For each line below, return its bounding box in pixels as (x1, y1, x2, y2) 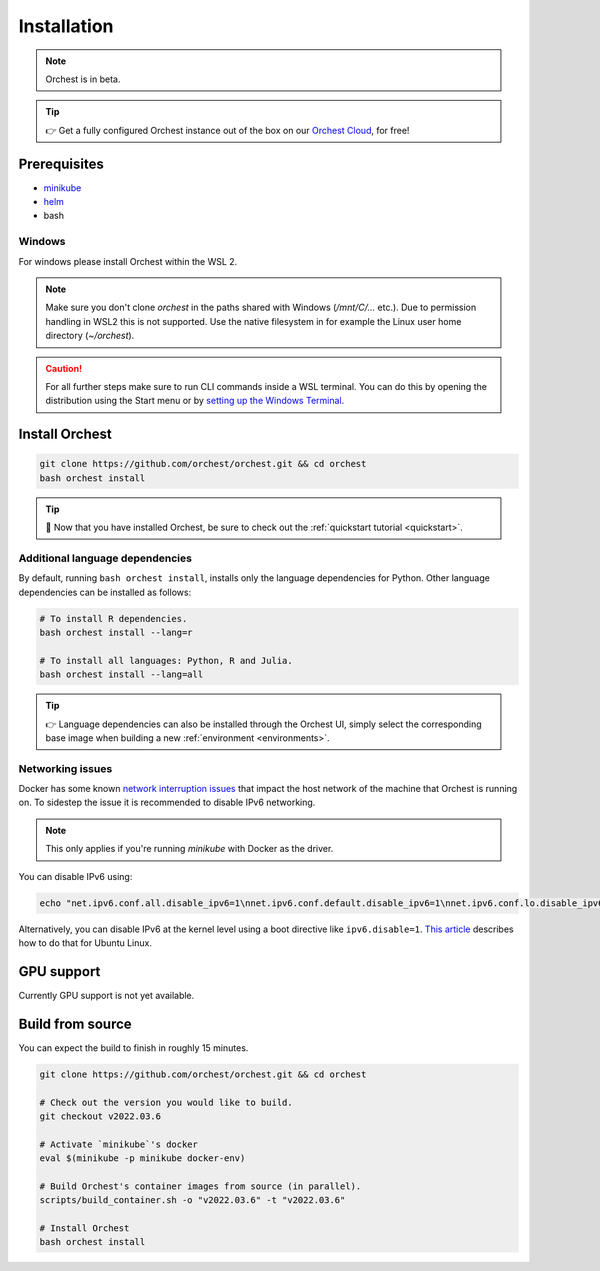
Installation (18, 15, 114, 37)
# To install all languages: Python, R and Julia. (39, 655, 294, 666)
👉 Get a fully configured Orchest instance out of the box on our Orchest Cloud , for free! (45, 124, 410, 136)
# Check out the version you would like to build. (39, 1096, 294, 1108)
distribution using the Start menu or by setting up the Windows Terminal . (45, 395, 345, 407)
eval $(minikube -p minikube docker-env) (39, 1153, 246, 1164)
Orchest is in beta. (45, 73, 121, 85)
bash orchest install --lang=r (39, 626, 194, 638)
